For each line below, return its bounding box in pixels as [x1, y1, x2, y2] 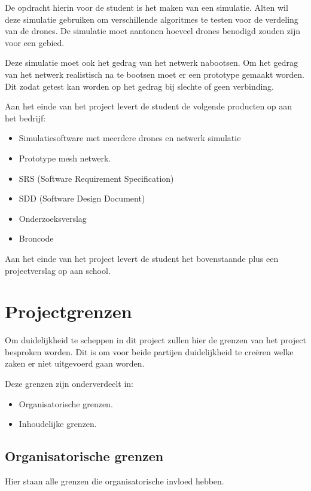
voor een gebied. [5, 36, 65, 48]
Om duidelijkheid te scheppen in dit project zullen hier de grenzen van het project [5, 334, 306, 346]
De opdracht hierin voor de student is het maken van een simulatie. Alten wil [5, 1, 288, 13]
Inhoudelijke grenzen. [19, 417, 97, 430]
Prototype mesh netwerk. [19, 151, 111, 164]
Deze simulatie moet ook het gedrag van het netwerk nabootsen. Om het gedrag [5, 56, 298, 69]
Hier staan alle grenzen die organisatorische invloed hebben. [5, 474, 224, 487]
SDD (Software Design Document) [19, 192, 145, 205]
